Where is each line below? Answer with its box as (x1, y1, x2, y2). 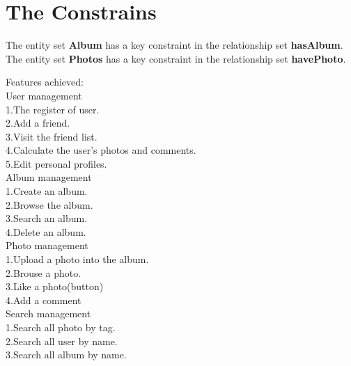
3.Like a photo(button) (6, 279, 104, 294)
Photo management (6, 238, 88, 253)
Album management (6, 170, 92, 184)
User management (6, 88, 82, 102)
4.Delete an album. (6, 224, 86, 239)
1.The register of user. (6, 102, 100, 116)
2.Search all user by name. (6, 333, 118, 348)
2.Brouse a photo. (6, 265, 81, 280)
